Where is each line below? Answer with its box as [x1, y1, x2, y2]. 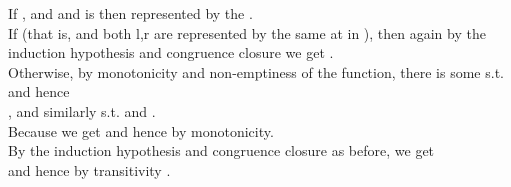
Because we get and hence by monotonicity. [8, 120, 274, 141]
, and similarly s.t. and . [8, 100, 156, 121]
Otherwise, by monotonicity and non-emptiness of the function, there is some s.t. [8, 61, 504, 82]
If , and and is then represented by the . [8, 3, 253, 23]
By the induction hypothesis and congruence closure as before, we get [8, 140, 435, 161]
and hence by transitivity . [8, 159, 171, 180]
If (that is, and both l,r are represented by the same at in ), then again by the [8, 22, 486, 43]
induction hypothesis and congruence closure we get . [8, 42, 334, 63]
